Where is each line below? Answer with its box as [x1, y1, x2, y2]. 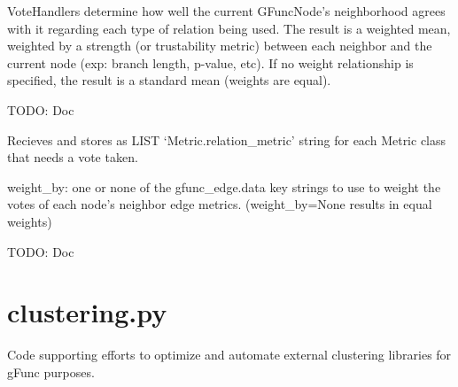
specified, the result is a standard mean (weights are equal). [7, 71, 331, 89]
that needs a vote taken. [7, 148, 138, 166]
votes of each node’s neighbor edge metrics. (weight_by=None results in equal [7, 195, 432, 213]
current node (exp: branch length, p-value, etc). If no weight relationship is [7, 53, 414, 72]
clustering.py [7, 294, 167, 330]
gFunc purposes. [7, 362, 95, 381]
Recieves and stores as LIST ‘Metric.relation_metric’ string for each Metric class [7, 130, 446, 149]
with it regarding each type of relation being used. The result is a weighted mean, [7, 19, 451, 37]
